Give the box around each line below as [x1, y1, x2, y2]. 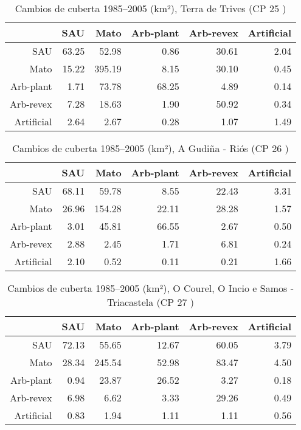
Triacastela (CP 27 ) [107, 295, 195, 309]
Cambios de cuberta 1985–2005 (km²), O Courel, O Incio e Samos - [7, 281, 294, 295]
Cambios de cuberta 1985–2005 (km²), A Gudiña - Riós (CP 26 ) [12, 141, 289, 155]
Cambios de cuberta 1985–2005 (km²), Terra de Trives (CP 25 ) [15, 1, 286, 15]
